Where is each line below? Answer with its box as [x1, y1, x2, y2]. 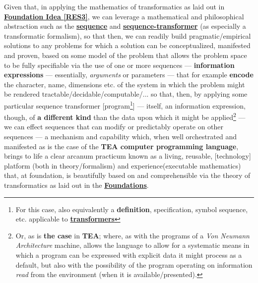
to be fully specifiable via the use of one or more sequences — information [4, 59, 235, 70]
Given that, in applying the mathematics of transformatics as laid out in [4, 1, 225, 11]
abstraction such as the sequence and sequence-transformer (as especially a [4, 21, 246, 31]
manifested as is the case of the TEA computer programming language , [4, 141, 239, 151]
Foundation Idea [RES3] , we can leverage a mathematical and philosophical [4, 11, 244, 21]
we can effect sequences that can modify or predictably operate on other [4, 121, 224, 132]
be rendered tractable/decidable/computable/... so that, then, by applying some [4, 89, 248, 99]
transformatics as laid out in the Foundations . [4, 180, 149, 190]
